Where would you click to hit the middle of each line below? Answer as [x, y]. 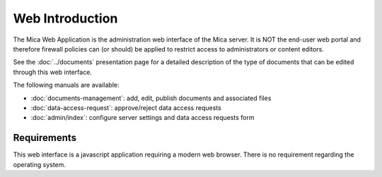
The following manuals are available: [66, 85]
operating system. [40, 164]
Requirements [45, 138]
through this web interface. [52, 72]
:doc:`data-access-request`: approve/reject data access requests [126, 108]
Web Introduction [65, 18]
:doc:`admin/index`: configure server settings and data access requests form [143, 118]
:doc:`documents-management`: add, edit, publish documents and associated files [151, 98]
